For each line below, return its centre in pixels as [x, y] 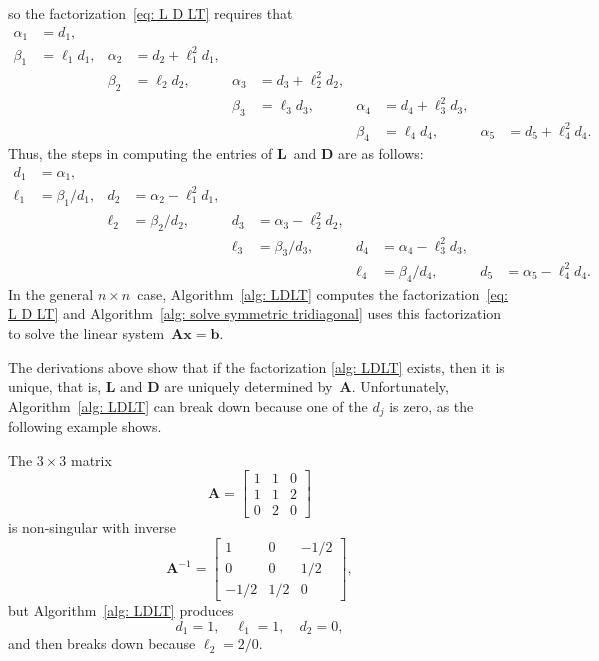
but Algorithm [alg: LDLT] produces [121, 610]
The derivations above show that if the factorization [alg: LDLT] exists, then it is [256, 366]
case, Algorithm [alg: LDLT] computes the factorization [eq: [322, 293]
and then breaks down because [102, 643]
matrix [91, 459]
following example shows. [85, 426]
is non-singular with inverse [92, 527]
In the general [51, 293]
